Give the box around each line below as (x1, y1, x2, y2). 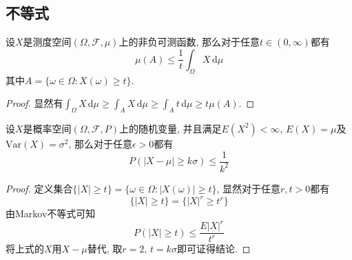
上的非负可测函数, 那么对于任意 (118, 34, 260, 49)
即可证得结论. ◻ (176, 241, 251, 256)
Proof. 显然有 (6, 96, 63, 110)
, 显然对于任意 (216, 181, 281, 195)
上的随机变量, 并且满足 (119, 121, 222, 135)
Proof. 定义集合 (6, 181, 73, 195)
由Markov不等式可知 (6, 206, 96, 221)
